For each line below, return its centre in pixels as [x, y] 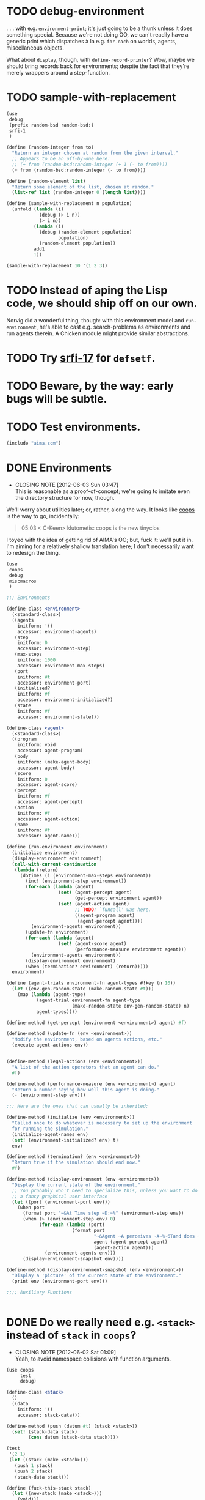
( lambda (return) [37, 870]
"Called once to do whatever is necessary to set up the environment [102, 1123]
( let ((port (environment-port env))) [61, 1202]
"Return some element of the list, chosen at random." [83, 187]
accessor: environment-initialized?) [65, 700]
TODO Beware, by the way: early [90, 386]
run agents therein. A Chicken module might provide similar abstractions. [98, 333]
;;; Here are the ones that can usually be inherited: [77, 1106]
